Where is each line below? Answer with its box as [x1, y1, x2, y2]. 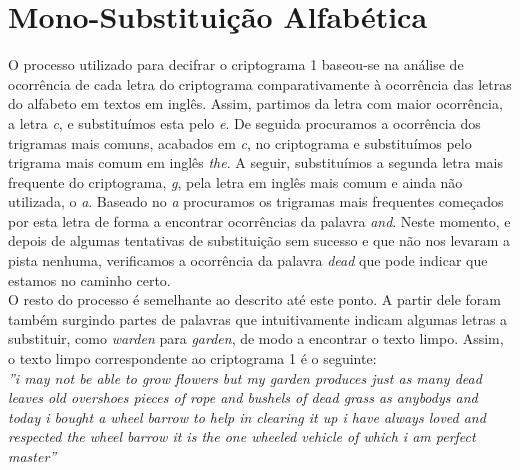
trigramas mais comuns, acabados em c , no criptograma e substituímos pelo [8, 132, 472, 153]
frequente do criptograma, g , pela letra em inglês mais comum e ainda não [8, 171, 463, 192]
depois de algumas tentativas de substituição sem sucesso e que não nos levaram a [8, 230, 510, 251]
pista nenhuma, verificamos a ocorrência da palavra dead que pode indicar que [8, 250, 488, 271]
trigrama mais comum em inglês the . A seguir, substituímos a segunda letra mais [8, 152, 503, 173]
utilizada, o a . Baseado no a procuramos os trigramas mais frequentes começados [8, 191, 504, 212]
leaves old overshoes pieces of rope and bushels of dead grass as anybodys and [8, 387, 478, 408]
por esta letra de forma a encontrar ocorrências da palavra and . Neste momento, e [8, 210, 511, 231]
